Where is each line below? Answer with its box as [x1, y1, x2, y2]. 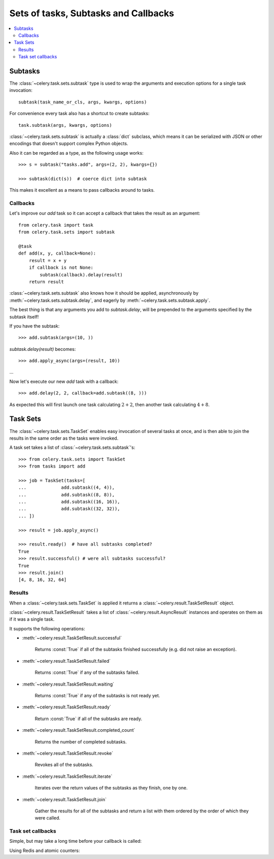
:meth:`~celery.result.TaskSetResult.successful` [22, 635, 122, 641]
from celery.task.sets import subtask [18, 229, 115, 235]
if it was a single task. [9, 616, 55, 622]
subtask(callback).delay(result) [40, 272, 123, 277]
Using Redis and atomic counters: [9, 847, 80, 853]
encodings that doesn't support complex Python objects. [9, 140, 128, 147]
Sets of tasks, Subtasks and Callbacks [9, 8, 175, 19]
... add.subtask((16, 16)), [18, 499, 120, 505]
